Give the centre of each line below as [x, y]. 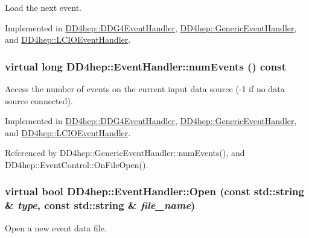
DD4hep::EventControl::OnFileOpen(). [77, 164]
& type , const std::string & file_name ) [100, 205]
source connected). [39, 100]
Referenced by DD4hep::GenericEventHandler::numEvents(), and [125, 153]
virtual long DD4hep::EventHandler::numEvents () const [145, 66]
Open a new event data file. [56, 227]
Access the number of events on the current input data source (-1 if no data [145, 89]
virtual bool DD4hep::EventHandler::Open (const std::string [154, 191]
